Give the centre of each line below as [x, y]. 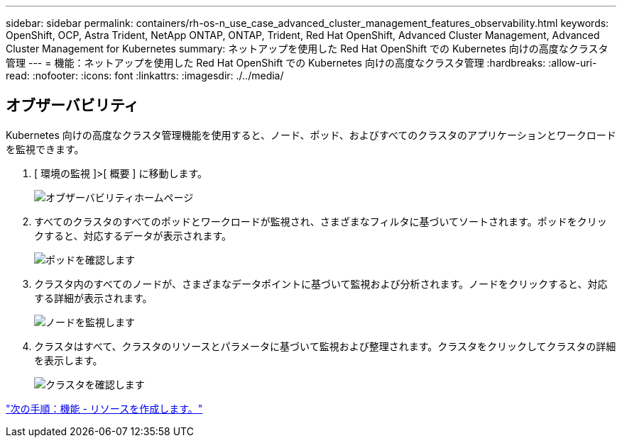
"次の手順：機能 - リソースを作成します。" [104, 408]
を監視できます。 [45, 149]
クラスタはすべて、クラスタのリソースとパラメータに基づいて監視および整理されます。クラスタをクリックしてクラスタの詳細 [325, 346]
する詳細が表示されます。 [93, 298]
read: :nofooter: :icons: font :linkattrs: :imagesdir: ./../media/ [145, 75]
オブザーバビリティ [72, 106]
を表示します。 [69, 360]
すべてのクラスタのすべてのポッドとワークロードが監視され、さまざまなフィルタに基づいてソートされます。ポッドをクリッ [321, 221]
